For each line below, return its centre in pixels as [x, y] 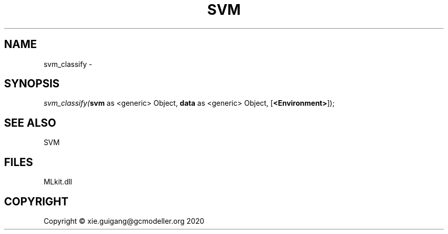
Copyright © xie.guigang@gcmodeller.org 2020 [124, 221]
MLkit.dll [58, 182]
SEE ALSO [30, 123]
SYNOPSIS [32, 84]
